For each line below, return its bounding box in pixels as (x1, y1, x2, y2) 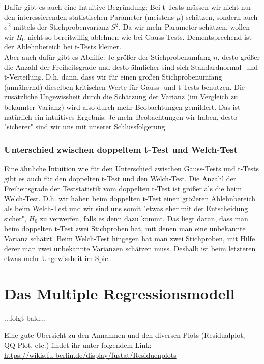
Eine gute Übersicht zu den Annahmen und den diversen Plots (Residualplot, (4, 329, 245, 340)
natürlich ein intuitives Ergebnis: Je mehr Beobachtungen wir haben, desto (4, 111, 238, 122)
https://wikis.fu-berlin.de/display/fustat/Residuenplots (4, 349, 177, 360)
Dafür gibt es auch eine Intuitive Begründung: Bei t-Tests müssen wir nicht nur (4, 2, 252, 12)
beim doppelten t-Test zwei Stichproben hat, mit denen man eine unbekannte (4, 223, 246, 233)
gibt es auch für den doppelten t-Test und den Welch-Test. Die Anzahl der (4, 173, 237, 184)
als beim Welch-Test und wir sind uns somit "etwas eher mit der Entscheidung (4, 203, 248, 214)
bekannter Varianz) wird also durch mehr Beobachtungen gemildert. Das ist (4, 101, 241, 112)
